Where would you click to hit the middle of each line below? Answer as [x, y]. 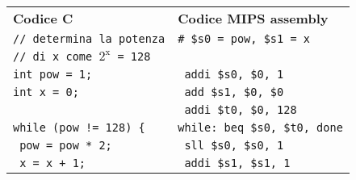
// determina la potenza [89, 39]
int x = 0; [46, 92]
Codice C [43, 18]
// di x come [53, 57]
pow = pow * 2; [66, 145]
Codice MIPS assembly [253, 18]
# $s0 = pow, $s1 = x [244, 39]
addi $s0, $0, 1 [234, 74]
